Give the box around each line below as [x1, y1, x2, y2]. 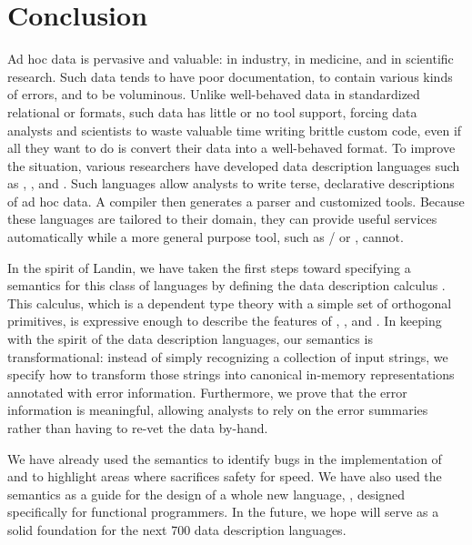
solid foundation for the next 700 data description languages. [7, 520, 346, 539]
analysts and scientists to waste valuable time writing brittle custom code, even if [7, 120, 462, 139]
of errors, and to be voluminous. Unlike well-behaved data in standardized [7, 85, 420, 104]
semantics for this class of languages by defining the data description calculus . [7, 276, 446, 295]
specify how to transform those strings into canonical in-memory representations [7, 365, 455, 384]
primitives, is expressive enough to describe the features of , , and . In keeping [7, 311, 442, 330]
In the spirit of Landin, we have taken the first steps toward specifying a [7, 257, 411, 277]
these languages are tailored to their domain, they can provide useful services [7, 209, 437, 228]
